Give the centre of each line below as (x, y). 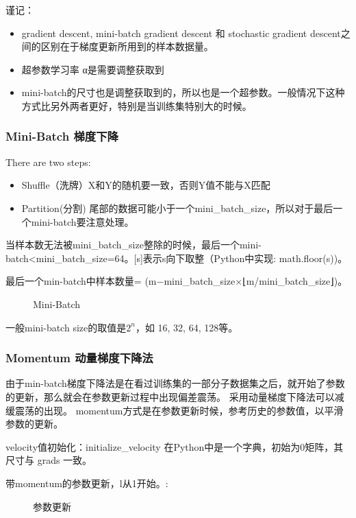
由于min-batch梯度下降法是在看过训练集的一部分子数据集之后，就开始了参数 (175, 383)
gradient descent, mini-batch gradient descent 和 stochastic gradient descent (181, 33)
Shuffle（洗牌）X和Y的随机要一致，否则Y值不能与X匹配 (146, 185)
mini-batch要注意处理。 (82, 221)
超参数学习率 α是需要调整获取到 (93, 69)
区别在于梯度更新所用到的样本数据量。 (127, 46)
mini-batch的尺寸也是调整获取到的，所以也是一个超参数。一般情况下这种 (183, 92)
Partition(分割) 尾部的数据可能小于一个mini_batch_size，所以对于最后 (177, 208)
